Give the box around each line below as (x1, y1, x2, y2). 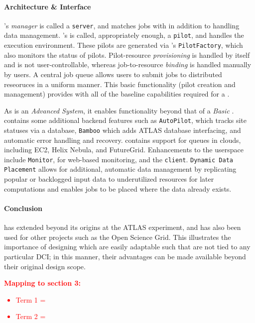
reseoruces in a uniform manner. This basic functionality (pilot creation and (4, 79, 236, 89)
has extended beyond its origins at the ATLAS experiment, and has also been (4, 222, 241, 232)
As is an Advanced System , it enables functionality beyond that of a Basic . (4, 105, 234, 115)
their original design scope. (4, 261, 86, 271)
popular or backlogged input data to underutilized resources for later (4, 174, 214, 184)
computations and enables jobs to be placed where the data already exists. (4, 183, 232, 194)
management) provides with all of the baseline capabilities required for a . (4, 89, 230, 99)
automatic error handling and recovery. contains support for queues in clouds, (4, 134, 241, 145)
